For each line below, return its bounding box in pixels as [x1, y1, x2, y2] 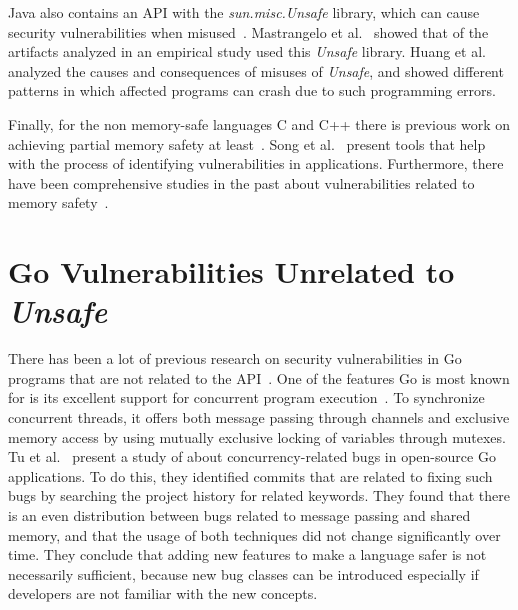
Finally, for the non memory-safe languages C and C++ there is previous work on [8, 113, 510, 134]
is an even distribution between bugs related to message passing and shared [8, 505, 471, 525]
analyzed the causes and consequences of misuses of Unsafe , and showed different [8, 60, 504, 81]
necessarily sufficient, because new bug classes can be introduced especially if [8, 563, 479, 584]
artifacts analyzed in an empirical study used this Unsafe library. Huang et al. [8, 41, 486, 62]
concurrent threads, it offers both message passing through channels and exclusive [8, 407, 510, 428]
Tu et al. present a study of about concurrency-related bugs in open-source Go [8, 446, 496, 467]
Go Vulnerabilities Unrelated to [8, 251, 455, 292]
